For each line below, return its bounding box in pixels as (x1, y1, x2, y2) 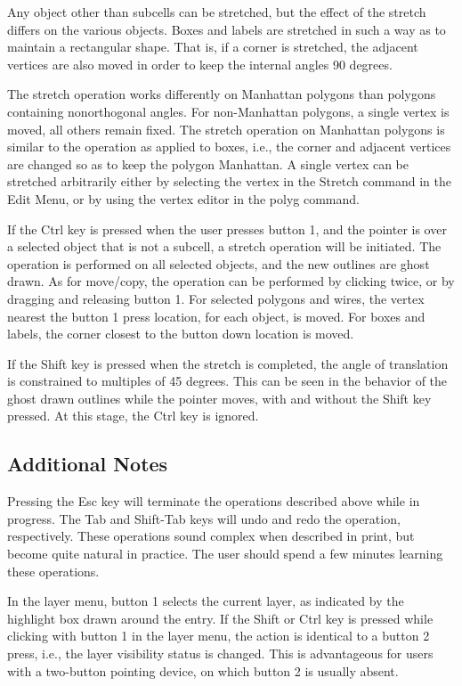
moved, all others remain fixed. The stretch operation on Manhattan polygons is (7, 119, 445, 138)
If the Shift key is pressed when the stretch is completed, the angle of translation (7, 354, 449, 372)
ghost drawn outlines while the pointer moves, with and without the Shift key (7, 388, 432, 407)
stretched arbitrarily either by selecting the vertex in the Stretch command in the (7, 172, 451, 191)
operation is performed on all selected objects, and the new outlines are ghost (7, 254, 430, 273)
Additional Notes (7, 450, 168, 478)
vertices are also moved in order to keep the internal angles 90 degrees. (7, 54, 393, 73)
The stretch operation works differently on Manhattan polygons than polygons (7, 85, 436, 103)
